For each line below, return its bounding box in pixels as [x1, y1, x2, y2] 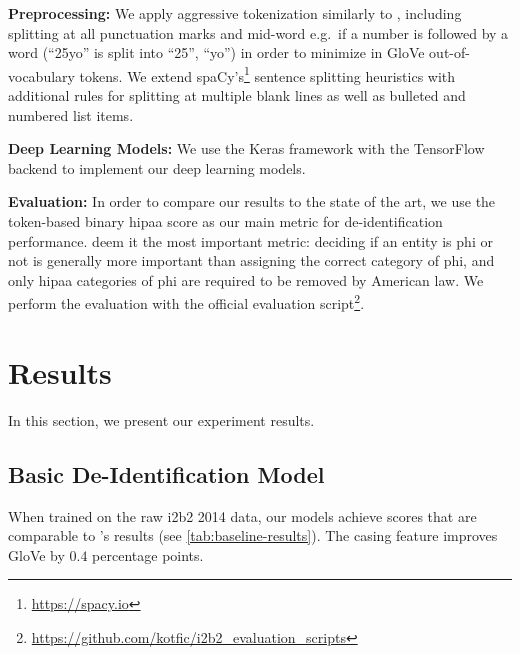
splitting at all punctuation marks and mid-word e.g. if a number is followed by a [8, 22, 509, 43]
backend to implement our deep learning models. [8, 157, 306, 178]
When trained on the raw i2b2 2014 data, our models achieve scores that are [8, 505, 477, 526]
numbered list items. [8, 104, 134, 125]
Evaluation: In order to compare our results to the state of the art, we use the [8, 191, 496, 212]
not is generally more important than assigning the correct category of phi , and [8, 250, 495, 271]
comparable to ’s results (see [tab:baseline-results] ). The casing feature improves [8, 525, 498, 546]
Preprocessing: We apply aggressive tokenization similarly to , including [8, 3, 462, 23]
